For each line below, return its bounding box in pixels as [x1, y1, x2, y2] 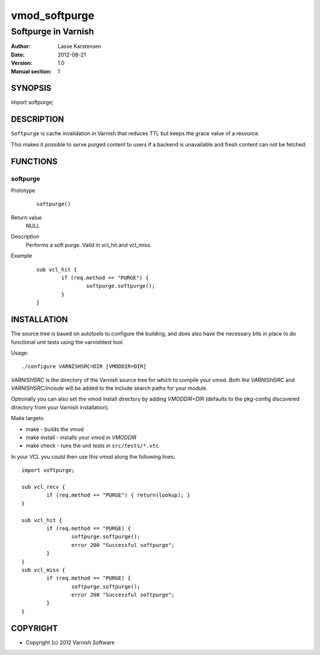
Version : [11, 59, 33, 66]
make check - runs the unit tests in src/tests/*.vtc [25, 442, 159, 449]
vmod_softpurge [11, 9, 95, 22]
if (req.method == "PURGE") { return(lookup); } [46, 492, 191, 498]
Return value [11, 214, 43, 221]
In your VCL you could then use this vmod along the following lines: [11, 453, 175, 460]
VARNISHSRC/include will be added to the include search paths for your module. [11, 384, 208, 392]
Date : [11, 51, 25, 58]
